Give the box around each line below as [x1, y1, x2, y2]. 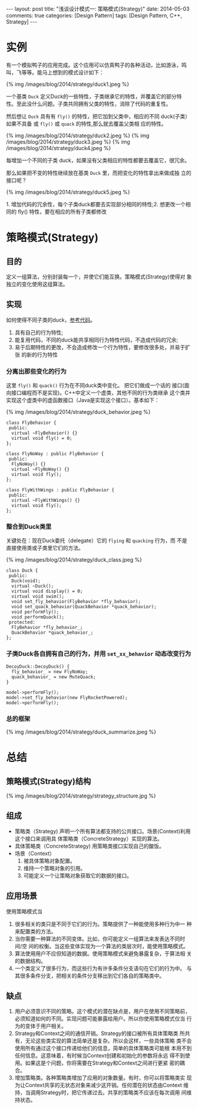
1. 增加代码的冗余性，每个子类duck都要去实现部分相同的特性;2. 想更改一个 [6, 200, 186, 207]
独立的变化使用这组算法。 [6, 280, 68, 287]
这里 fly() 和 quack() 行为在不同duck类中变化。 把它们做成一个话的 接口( [6, 382, 184, 389]
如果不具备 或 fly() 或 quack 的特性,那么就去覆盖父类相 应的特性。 [6, 120, 167, 127]
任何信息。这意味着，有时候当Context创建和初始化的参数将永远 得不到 [14, 1052, 186, 1059]
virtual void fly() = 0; [11, 436, 72, 442]
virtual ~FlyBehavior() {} [11, 430, 78, 436]
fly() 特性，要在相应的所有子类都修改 [17, 208, 107, 215]
